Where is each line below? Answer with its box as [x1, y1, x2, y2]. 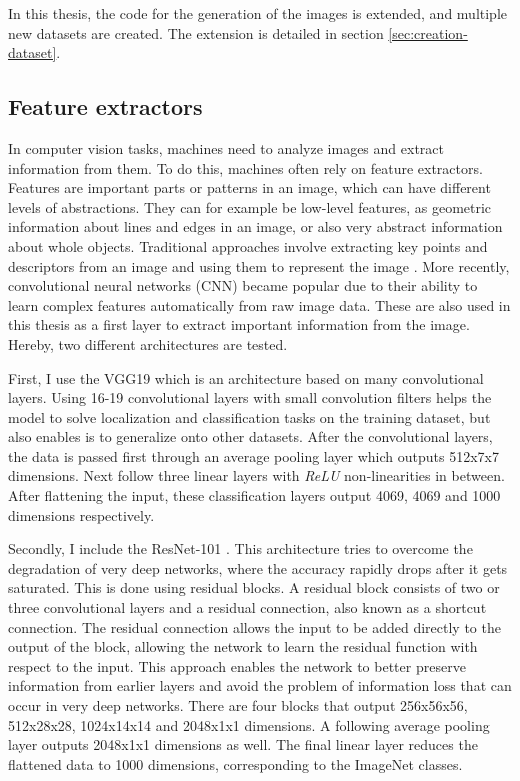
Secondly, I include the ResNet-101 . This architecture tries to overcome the [8, 538, 473, 559]
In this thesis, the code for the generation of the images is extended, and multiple [8, 3, 507, 23]
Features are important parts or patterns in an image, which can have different [8, 177, 491, 198]
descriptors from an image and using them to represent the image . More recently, [8, 255, 510, 276]
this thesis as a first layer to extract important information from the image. [8, 314, 470, 335]
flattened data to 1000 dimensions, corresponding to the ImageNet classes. [8, 753, 463, 774]
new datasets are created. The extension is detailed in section [8, 22, 384, 43]
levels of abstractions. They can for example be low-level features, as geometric [8, 196, 492, 217]
